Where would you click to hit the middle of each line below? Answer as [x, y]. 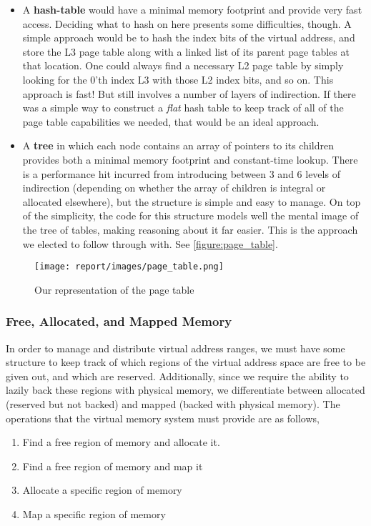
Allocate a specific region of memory [102, 490]
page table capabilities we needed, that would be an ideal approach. [171, 121]
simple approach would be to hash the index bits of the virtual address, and [189, 38]
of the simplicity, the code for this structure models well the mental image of [191, 215]
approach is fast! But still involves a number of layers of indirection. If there [189, 93]
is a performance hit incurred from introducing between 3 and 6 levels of [181, 173]
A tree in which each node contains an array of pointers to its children [178, 145]
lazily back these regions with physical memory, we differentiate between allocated [185, 390]
